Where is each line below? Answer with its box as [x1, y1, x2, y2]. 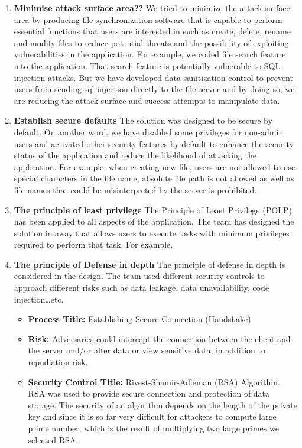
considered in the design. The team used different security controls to [14, 270, 265, 282]
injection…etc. [14, 293, 64, 305]
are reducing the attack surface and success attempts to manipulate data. [14, 94, 280, 106]
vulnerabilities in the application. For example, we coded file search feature [14, 48, 286, 60]
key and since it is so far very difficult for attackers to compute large [28, 410, 277, 423]
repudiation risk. [28, 356, 88, 368]
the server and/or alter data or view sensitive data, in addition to [28, 344, 265, 356]
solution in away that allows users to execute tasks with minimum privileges [14, 226, 290, 239]
